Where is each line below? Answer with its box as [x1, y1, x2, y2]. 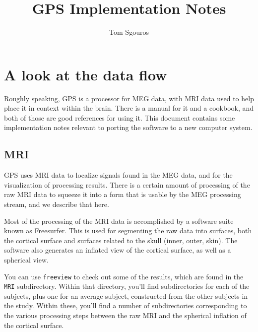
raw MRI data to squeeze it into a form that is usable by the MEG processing [4, 189, 241, 199]
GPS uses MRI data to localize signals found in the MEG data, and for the [4, 170, 233, 180]
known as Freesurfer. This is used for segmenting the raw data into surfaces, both [4, 225, 252, 236]
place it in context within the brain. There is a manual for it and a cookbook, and [4, 103, 254, 113]
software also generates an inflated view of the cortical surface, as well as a [4, 245, 231, 255]
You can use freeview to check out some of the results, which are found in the [4, 271, 244, 281]
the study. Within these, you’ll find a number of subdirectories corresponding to [4, 300, 247, 311]
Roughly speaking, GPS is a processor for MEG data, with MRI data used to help [4, 93, 254, 103]
